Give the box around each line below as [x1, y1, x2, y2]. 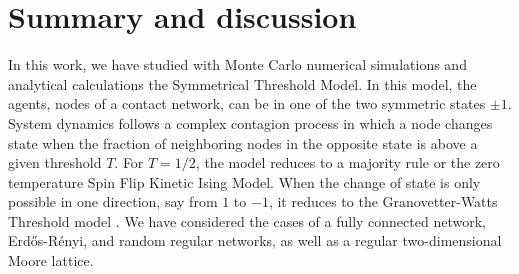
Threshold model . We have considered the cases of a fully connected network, [8, 210, 486, 231]
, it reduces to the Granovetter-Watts [268, 191, 498, 212]
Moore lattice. [8, 250, 94, 271]
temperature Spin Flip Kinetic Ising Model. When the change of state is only [8, 171, 481, 192]
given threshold [8, 152, 102, 173]
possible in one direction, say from [8, 191, 218, 212]
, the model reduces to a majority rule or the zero [195, 152, 500, 173]
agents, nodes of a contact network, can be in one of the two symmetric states [8, 93, 486, 114]
